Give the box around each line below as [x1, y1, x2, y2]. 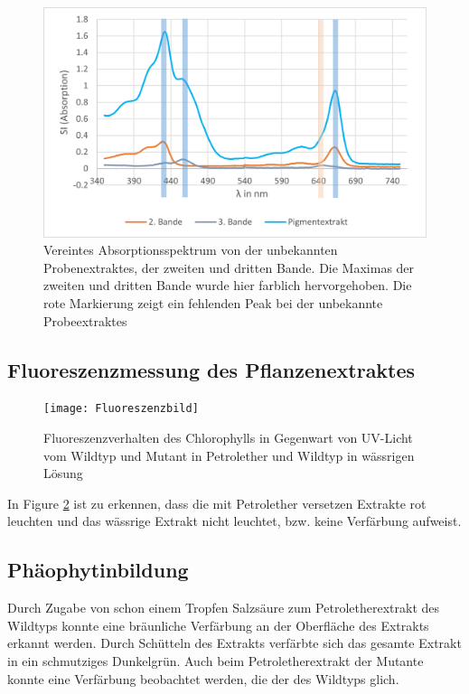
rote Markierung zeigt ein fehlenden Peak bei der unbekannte [43, 294, 383, 313]
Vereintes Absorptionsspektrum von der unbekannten [43, 240, 338, 259]
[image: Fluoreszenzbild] [43, 402, 199, 416]
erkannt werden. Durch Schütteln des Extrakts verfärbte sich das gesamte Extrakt [7, 633, 462, 652]
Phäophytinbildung [7, 556, 189, 584]
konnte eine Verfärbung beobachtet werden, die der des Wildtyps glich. [7, 669, 399, 688]
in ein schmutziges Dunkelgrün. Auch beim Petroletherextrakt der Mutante [7, 652, 424, 671]
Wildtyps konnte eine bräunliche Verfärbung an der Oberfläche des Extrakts [7, 615, 429, 634]
